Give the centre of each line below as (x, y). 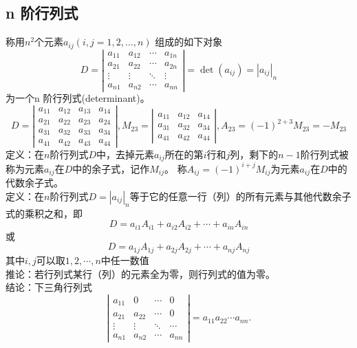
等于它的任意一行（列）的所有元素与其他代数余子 (240, 196)
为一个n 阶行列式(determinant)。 (78, 98)
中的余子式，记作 (111, 168)
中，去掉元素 (125, 154)
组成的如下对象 (189, 42)
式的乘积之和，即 (44, 213)
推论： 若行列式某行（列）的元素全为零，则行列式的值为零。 (140, 273)
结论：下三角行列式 (49, 287)
